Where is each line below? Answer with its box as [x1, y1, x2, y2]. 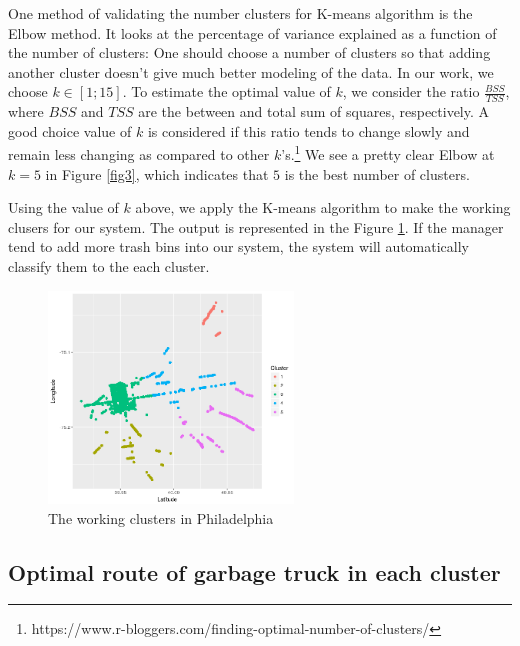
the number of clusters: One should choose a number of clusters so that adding [8, 42, 491, 63]
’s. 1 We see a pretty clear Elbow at [281, 141, 495, 165]
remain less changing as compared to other [8, 144, 270, 165]
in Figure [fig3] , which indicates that [45, 163, 269, 184]
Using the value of [8, 197, 119, 218]
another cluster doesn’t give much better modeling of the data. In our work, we [8, 61, 494, 82]
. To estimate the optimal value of [122, 81, 331, 102]
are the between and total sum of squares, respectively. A [138, 101, 490, 122]
